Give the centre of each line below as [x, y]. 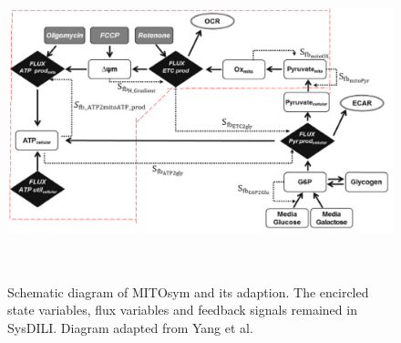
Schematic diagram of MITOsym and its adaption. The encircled [188, 291]
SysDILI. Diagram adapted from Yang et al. [130, 327]
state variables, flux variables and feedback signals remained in [182, 309]
